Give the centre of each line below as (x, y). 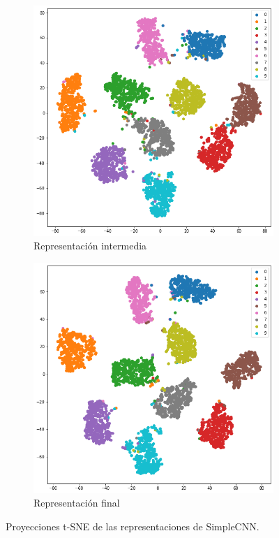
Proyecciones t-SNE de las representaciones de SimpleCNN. (133, 526)
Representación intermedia (90, 246)
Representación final (77, 503)
